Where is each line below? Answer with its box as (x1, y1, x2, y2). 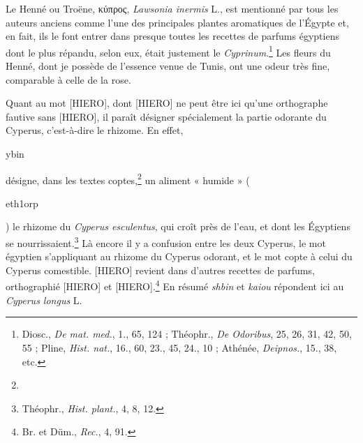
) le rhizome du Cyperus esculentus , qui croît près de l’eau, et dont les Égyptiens (6, 219, 350, 234)
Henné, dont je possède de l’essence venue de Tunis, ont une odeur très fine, (6, 59, 330, 73)
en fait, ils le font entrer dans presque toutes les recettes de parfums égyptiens (6, 29, 339, 43)
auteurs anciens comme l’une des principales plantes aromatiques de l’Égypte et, (6, 15, 349, 29)
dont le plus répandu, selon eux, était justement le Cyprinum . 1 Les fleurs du (6, 43, 331, 59)
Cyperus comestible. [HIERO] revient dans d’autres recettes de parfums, (6, 262, 315, 277)
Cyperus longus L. (6, 292, 82, 307)
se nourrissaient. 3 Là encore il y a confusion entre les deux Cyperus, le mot (6, 234, 326, 250)
